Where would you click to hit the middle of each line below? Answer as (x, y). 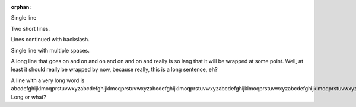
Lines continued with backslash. (50, 40)
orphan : (21, 7)
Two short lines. (31, 28)
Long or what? (29, 97)
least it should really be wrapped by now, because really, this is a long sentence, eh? (114, 69)
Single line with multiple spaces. (50, 50)
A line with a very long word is (48, 80)
